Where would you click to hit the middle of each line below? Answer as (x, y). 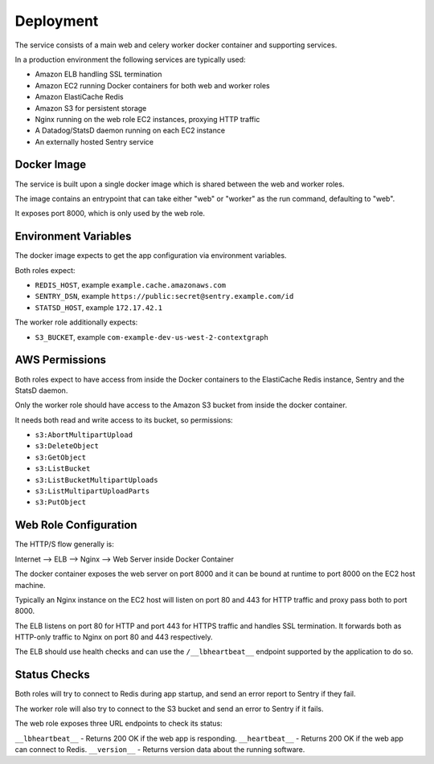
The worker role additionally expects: (76, 322)
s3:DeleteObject (67, 446)
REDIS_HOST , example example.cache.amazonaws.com (131, 285)
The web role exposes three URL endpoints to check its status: (119, 724)
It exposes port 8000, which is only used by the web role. (110, 214)
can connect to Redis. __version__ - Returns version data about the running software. (160, 749)
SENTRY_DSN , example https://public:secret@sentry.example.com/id (164, 296)
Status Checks (52, 675)
